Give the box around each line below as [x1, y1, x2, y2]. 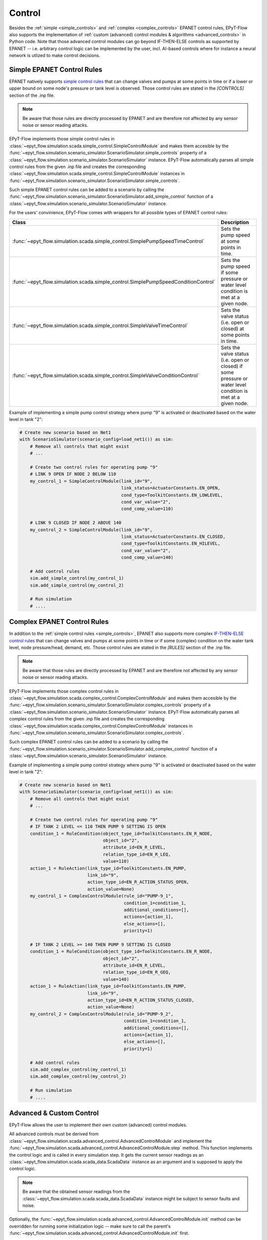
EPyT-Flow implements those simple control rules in [9, 136, 115, 142]
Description [221, 219, 249, 226]
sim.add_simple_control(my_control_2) [30, 582, 124, 588]
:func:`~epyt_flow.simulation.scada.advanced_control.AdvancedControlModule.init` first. [9, 1230, 189, 1236]
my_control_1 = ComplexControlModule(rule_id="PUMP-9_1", [30, 893, 174, 899]
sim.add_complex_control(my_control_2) [30, 1074, 127, 1079]
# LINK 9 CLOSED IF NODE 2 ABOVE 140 [30, 520, 122, 526]
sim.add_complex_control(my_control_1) [30, 1066, 127, 1072]
